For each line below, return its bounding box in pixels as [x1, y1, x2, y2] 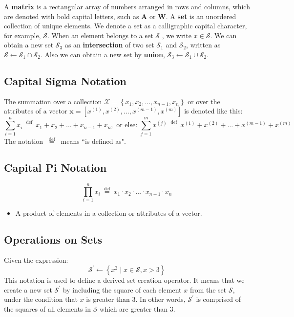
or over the [188, 96, 220, 106]
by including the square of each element [63, 284, 182, 294]
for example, [4, 30, 41, 40]
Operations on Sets [4, 232, 103, 247]
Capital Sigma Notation [4, 73, 126, 88]
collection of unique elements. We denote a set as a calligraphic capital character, [4, 21, 247, 31]
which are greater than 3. [100, 304, 175, 314]
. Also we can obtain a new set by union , [40, 49, 165, 59]
